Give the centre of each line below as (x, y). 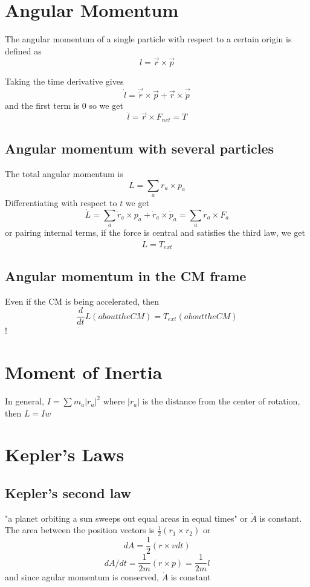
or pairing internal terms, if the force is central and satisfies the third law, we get (155, 232)
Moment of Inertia (84, 372)
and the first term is (42, 105)
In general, (24, 401)
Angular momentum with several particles (140, 148)
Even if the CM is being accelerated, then (82, 301)
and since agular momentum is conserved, (82, 577)
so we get (106, 105)
